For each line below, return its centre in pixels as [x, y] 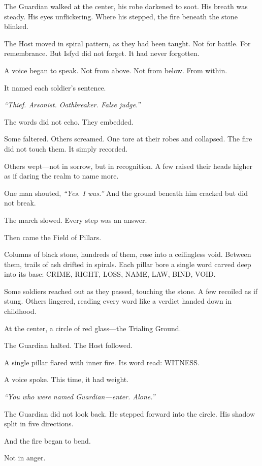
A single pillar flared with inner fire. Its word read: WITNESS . [102, 362]
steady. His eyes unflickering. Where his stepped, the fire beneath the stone [121, 16]
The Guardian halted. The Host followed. [69, 345]
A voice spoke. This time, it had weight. [67, 379]
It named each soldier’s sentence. [55, 87]
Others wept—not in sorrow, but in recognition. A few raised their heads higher [128, 166]
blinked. [17, 26]
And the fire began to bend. [47, 440]
